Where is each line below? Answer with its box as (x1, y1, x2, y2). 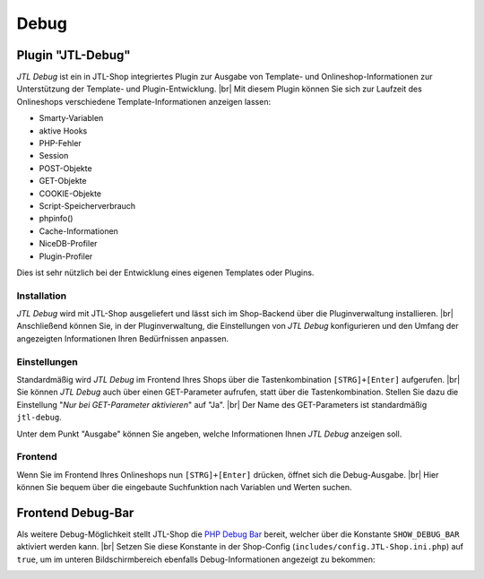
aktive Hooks (39, 125, 88, 136)
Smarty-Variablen (39, 113, 104, 124)
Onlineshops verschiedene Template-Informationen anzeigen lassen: (16, 96, 272, 107)
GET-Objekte (39, 176, 87, 186)
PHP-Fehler (39, 138, 82, 149)
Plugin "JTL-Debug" (16, 48, 131, 63)
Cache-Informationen (39, 225, 118, 237)
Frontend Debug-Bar (16, 505, 134, 520)
